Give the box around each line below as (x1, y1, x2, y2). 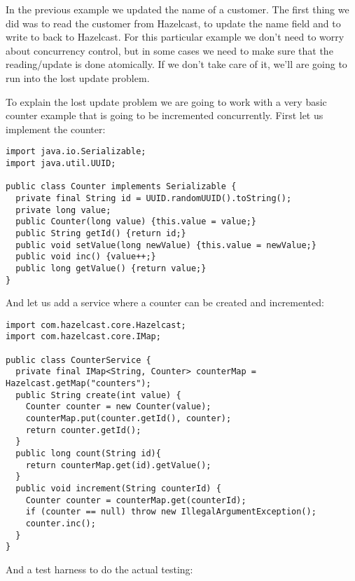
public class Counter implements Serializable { (6, 182, 237, 192)
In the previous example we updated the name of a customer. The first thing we (6, 2, 349, 16)
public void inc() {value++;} (15, 252, 156, 262)
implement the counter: (6, 121, 106, 136)
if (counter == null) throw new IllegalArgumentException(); (25, 507, 316, 517)
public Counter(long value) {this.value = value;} (15, 217, 256, 227)
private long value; (15, 205, 111, 215)
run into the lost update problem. (6, 70, 150, 85)
